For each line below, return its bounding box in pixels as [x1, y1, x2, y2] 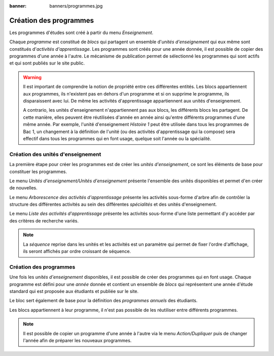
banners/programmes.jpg [49, 3, 103, 9]
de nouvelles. [9, 185, 38, 191]
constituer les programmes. [9, 168, 67, 175]
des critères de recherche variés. [9, 217, 79, 223]
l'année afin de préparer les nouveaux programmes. [23, 337, 132, 343]
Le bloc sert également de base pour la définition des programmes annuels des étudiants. [9, 298, 198, 304]
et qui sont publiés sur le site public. [9, 60, 85, 66]
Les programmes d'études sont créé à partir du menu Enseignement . [9, 29, 154, 36]
